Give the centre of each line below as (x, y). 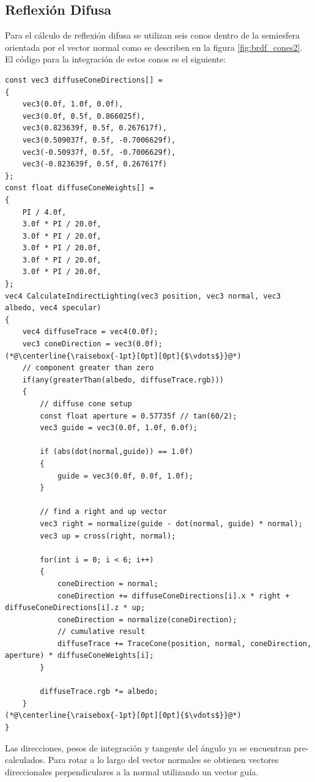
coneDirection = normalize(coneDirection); (147, 620)
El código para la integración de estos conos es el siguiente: (116, 59)
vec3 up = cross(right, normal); (108, 536)
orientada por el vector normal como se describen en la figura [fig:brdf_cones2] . (154, 47)
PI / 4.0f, (44, 212)
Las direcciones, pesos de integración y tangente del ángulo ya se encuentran (148, 747)
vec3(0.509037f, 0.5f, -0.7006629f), (99, 140)
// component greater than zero (88, 368)
